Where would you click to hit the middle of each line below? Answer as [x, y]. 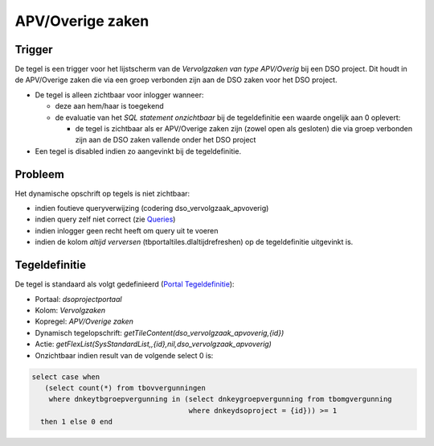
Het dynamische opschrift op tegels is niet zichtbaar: [102, 193]
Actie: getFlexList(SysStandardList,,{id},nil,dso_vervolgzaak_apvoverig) [154, 344]
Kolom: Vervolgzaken [70, 310]
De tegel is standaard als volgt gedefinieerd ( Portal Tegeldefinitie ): [125, 284]
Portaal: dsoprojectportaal [78, 299]
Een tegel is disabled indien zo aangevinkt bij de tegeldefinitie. [138, 151]
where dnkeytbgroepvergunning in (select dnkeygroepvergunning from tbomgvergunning [221, 399]
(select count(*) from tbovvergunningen [125, 388]
